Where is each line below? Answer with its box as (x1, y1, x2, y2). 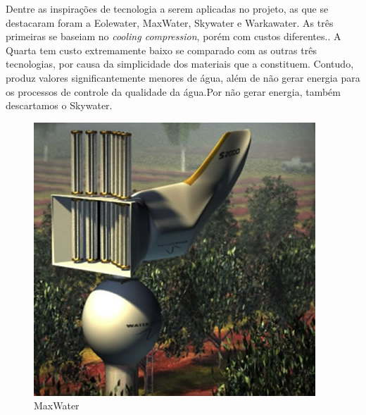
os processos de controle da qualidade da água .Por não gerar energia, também (6, 84, 341, 99)
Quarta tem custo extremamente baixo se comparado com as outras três (6, 42, 317, 57)
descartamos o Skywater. (6, 98, 113, 113)
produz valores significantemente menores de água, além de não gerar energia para (6, 70, 360, 85)
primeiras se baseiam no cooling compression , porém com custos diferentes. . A (6, 29, 341, 44)
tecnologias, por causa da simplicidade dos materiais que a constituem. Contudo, (6, 56, 354, 71)
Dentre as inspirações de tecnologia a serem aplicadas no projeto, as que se (6, 1, 329, 16)
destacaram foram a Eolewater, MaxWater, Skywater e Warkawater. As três (6, 15, 334, 30)
